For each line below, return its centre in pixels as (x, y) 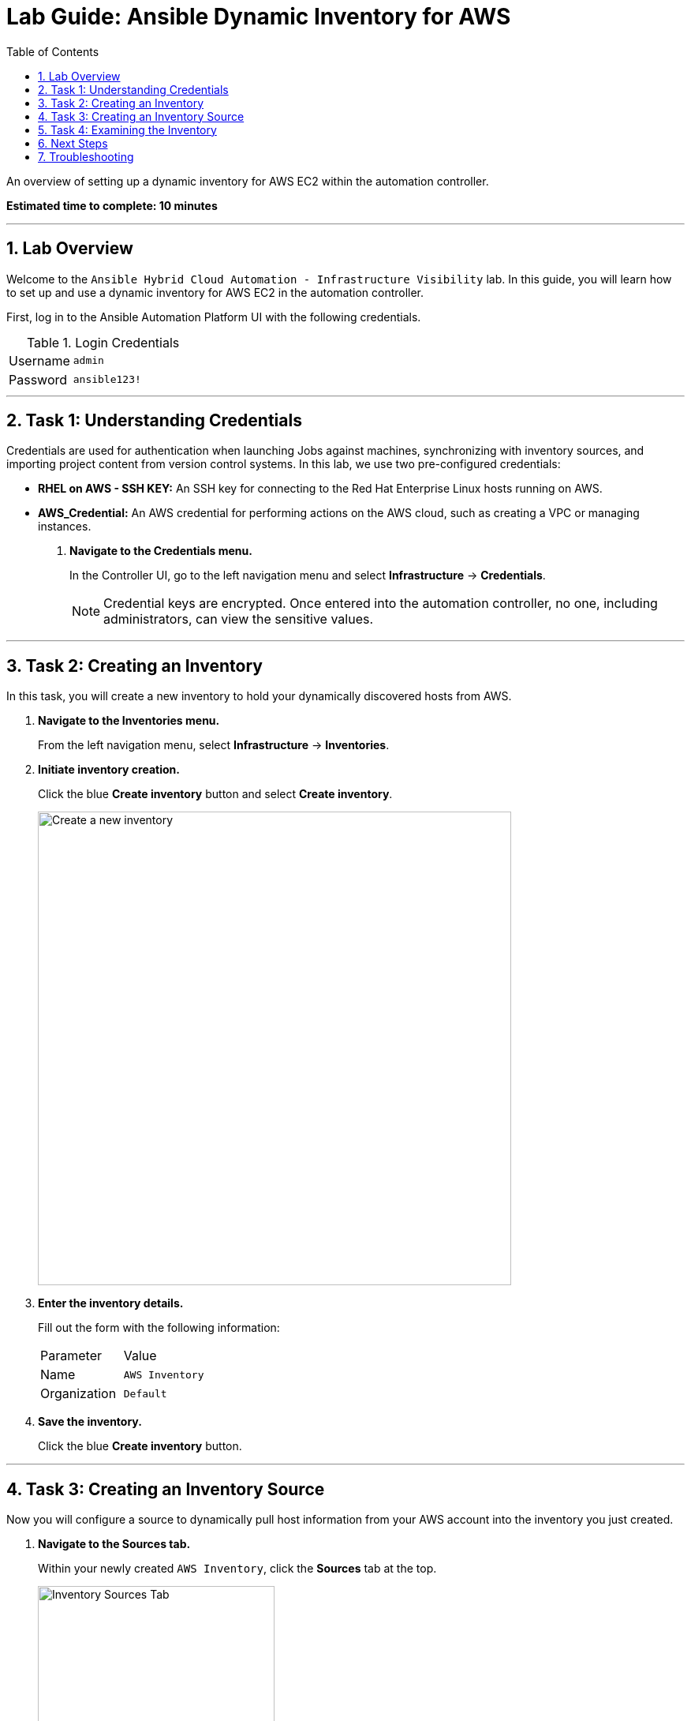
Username (39, 360)
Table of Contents (53, 51)
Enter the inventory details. (111, 1303)
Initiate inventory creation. (109, 770)
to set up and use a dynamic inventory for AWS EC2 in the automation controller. (215, 292)
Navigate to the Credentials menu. (161, 551)
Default (145, 1393)
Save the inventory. (90, 1422)
